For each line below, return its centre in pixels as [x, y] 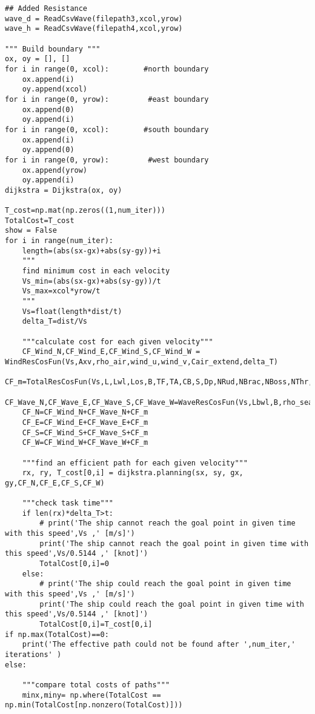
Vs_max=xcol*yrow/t [61, 291]
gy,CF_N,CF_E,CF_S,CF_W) [55, 483]
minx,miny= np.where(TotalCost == [91, 695]
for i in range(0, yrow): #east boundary [107, 99]
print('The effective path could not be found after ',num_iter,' [159, 645]
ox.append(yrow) [55, 170]
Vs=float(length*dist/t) [72, 311]
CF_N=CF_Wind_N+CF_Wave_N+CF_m [85, 412]
